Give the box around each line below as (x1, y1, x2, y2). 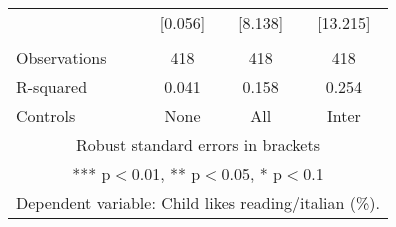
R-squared (16, 75, 88, 98)
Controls (16, 104, 76, 127)
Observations (16, 46, 107, 69)
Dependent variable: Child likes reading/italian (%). (16, 191, 381, 214)
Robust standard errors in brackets (76, 133, 320, 156)
